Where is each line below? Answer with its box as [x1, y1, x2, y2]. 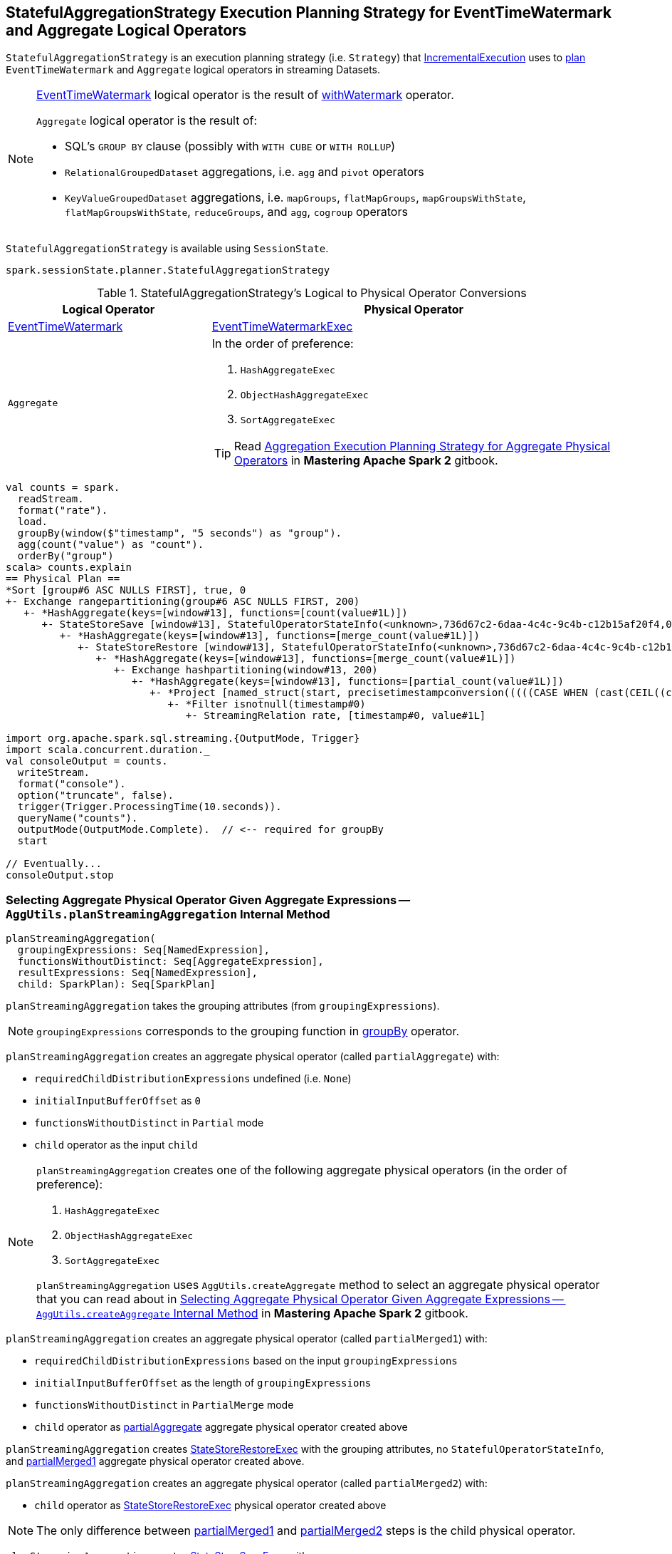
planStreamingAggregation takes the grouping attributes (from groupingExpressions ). [6, 1000, 440, 1012]
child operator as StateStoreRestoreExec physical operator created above [34, 1499, 387, 1512]
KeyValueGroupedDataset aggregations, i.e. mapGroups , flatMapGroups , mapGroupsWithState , [65, 190, 526, 205]
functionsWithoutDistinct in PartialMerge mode [34, 1399, 294, 1411]
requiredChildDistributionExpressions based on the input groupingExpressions [34, 1354, 458, 1367]
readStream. [17, 493, 84, 505]
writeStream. [17, 767, 90, 779]
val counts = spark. [6, 482, 120, 494]
